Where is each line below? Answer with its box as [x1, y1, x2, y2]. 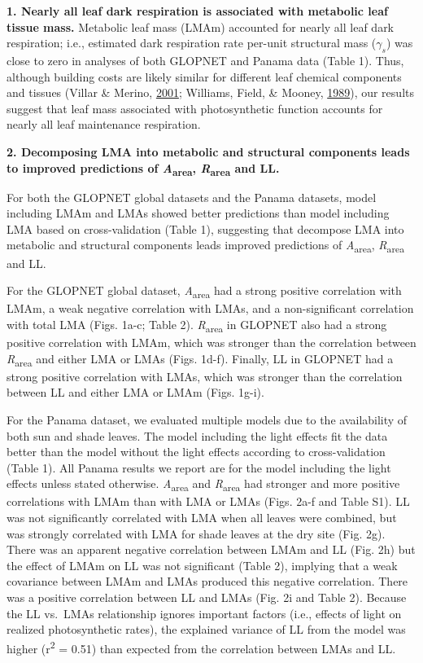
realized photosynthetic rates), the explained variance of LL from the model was [7, 621, 406, 638]
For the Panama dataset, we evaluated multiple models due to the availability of [7, 411, 408, 428]
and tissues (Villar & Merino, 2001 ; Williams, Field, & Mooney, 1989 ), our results [7, 84, 414, 101]
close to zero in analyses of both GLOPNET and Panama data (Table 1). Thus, [7, 51, 404, 68]
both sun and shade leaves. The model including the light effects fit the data [7, 427, 388, 444]
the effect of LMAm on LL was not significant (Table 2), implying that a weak [7, 556, 398, 573]
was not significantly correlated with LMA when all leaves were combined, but [7, 509, 397, 526]
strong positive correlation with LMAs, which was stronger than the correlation [7, 367, 403, 384]
